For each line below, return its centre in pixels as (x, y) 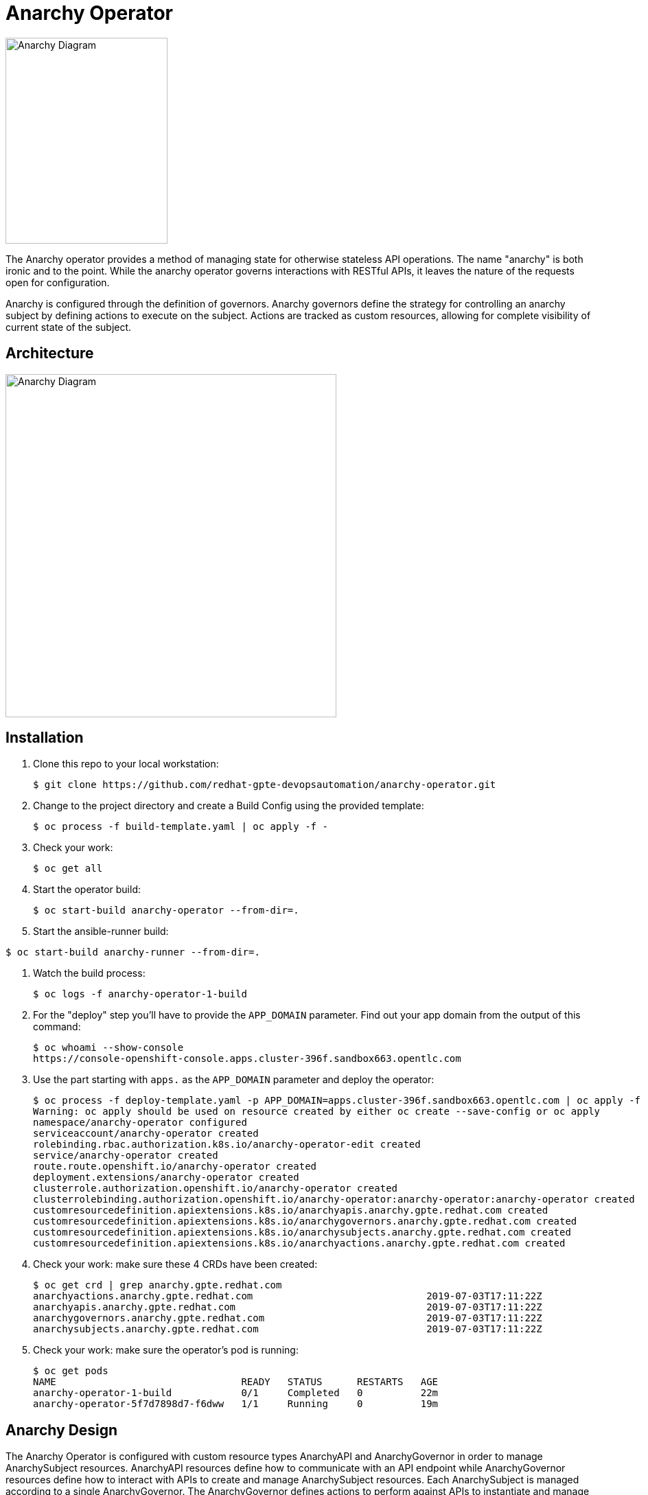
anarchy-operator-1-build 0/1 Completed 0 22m (236, 1393)
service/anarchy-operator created (126, 1156)
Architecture (50, 354)
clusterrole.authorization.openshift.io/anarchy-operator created (216, 1189)
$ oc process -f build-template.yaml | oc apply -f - (181, 827)
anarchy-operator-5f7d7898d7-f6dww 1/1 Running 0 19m (236, 1404)
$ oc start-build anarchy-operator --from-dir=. (166, 911)
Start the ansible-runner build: (101, 931)
